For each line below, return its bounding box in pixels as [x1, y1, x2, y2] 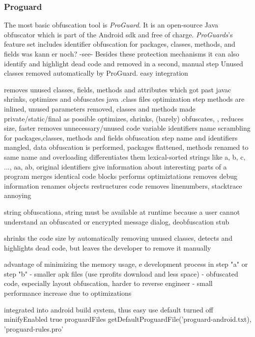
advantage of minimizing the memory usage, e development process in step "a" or [4, 259, 248, 269]
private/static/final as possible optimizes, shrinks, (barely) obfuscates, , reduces [4, 113, 244, 123]
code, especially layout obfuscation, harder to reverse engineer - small [4, 278, 213, 288]
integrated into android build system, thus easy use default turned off [4, 304, 213, 314]
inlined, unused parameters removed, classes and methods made [4, 103, 196, 113]
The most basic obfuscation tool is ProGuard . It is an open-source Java [4, 20, 219, 30]
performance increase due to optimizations [4, 288, 132, 298]
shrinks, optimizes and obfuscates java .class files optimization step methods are [4, 94, 245, 104]
